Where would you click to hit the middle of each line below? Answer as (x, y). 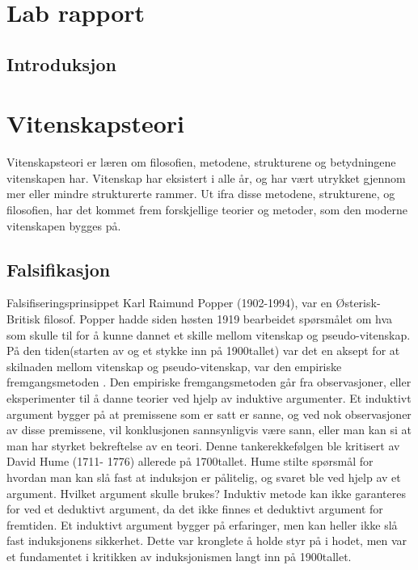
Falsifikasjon (59, 269)
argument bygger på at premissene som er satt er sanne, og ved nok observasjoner (209, 414)
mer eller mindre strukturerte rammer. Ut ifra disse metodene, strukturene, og (201, 194)
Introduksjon (61, 63)
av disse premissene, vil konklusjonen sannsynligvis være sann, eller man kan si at (209, 430)
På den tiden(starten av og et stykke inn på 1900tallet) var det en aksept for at (203, 350)
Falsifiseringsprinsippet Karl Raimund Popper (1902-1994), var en (169, 303)
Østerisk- (358, 303)
